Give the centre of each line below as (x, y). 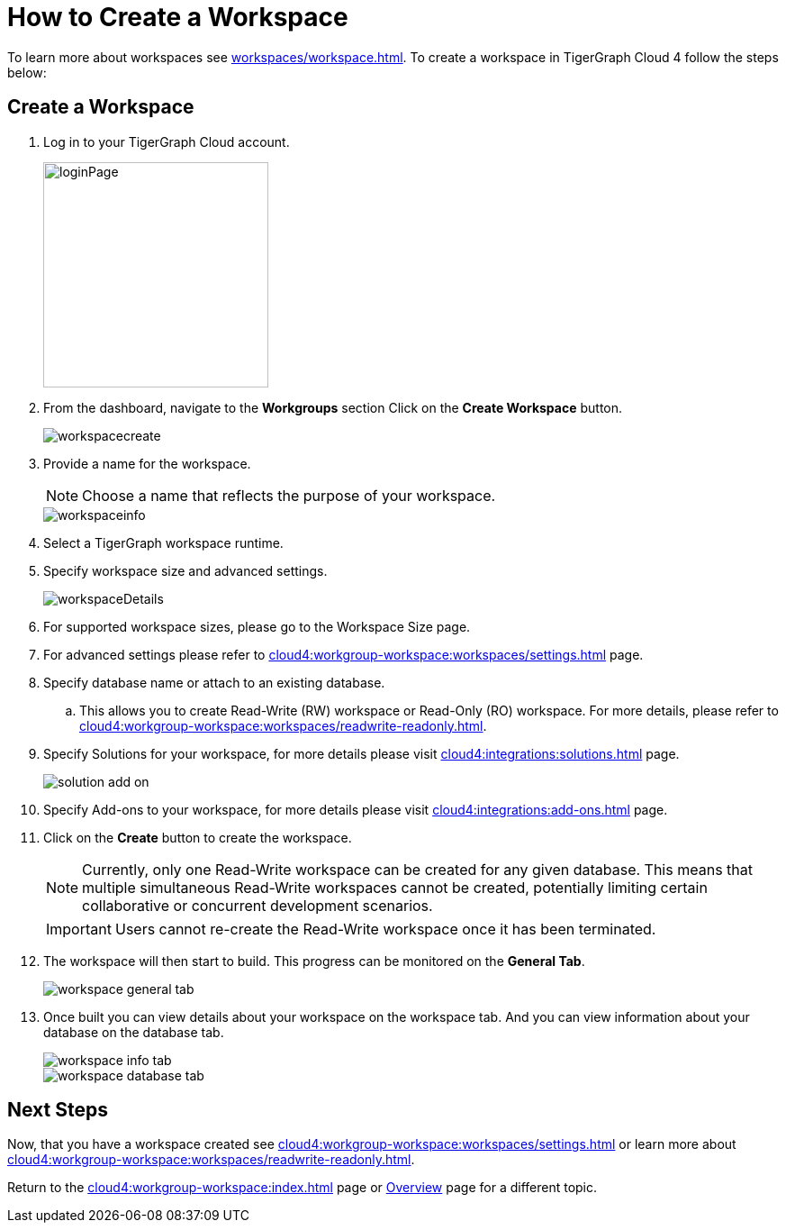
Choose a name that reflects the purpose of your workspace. (289, 495)
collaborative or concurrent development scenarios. (257, 905)
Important (79, 929)
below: (27, 72)
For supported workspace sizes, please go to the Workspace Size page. (257, 626)
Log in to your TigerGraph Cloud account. (167, 141)
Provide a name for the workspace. (147, 463)
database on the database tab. (134, 1032)
